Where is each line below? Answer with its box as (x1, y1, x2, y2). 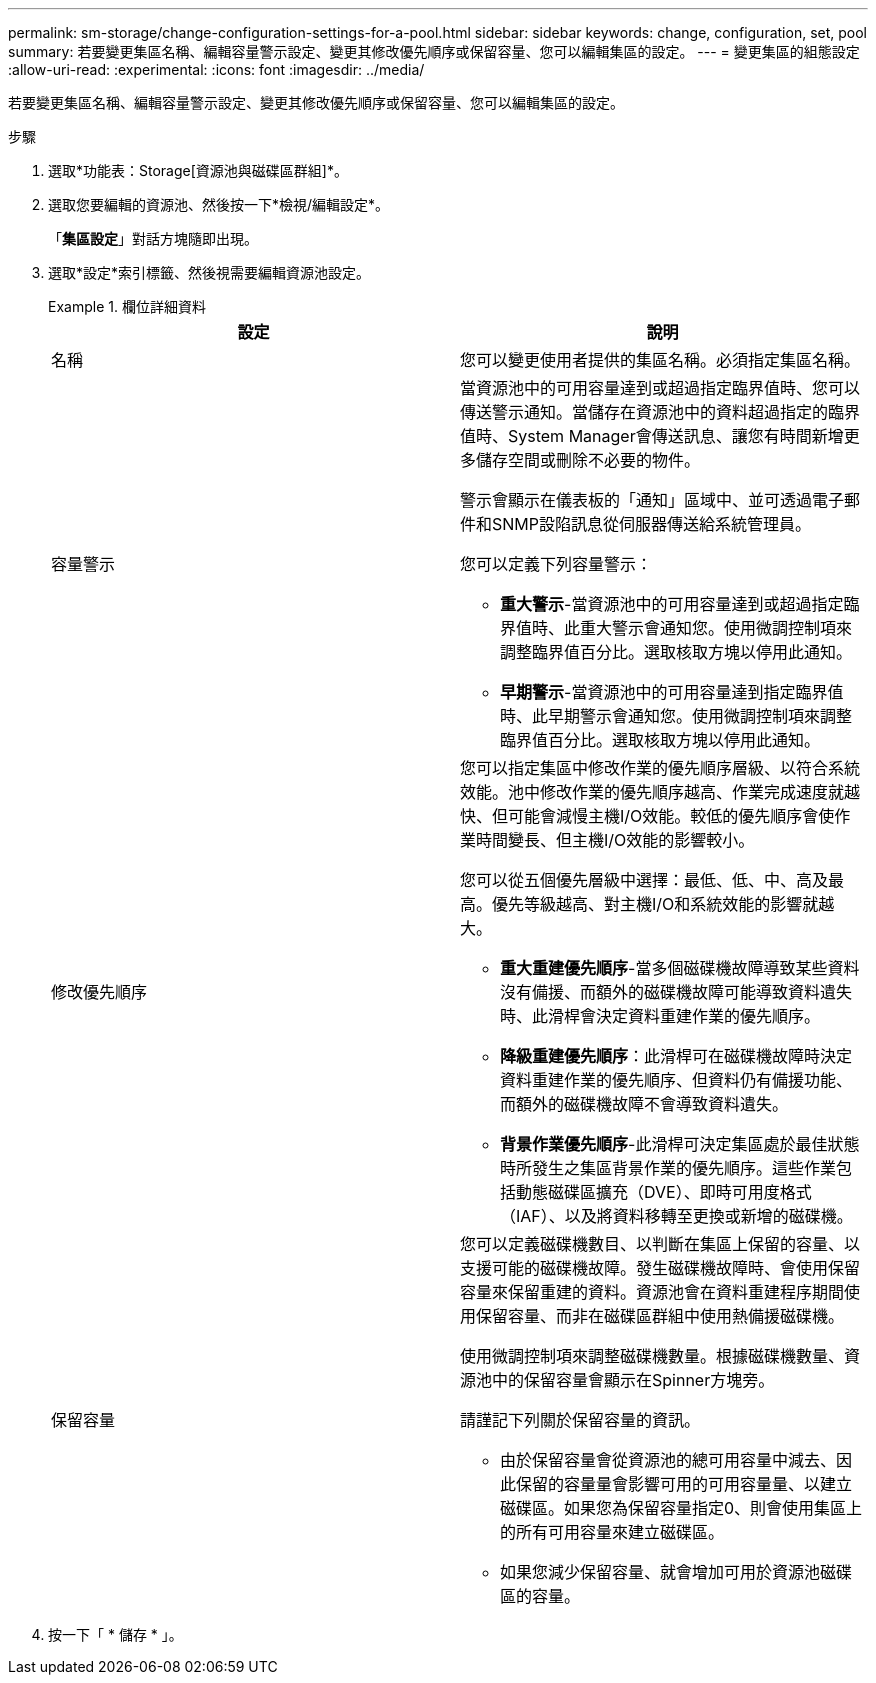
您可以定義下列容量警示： (460, 554, 653, 574)
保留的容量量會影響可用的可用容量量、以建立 (516, 1474, 853, 1494)
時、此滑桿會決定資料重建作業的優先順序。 (500, 1006, 821, 1026)
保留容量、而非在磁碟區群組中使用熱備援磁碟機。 (476, 1306, 845, 1326)
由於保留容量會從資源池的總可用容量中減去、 (500, 1450, 837, 1470)
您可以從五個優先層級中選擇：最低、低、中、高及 (460, 870, 829, 890)
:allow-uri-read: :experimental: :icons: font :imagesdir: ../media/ (8, 61, 425, 78)
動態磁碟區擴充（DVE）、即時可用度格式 (516, 1182, 812, 1202)
